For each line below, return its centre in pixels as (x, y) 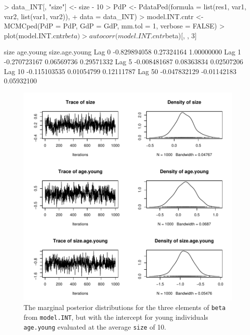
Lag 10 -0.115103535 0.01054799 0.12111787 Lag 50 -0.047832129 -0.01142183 (120, 71)
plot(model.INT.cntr (35, 35)
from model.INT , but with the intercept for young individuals (116, 317)
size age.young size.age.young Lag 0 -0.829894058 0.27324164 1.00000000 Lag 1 (123, 52)
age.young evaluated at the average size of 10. (95, 326)
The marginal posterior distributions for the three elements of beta (125, 307)
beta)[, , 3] (181, 35)
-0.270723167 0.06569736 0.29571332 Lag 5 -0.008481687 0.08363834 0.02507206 (124, 61)
